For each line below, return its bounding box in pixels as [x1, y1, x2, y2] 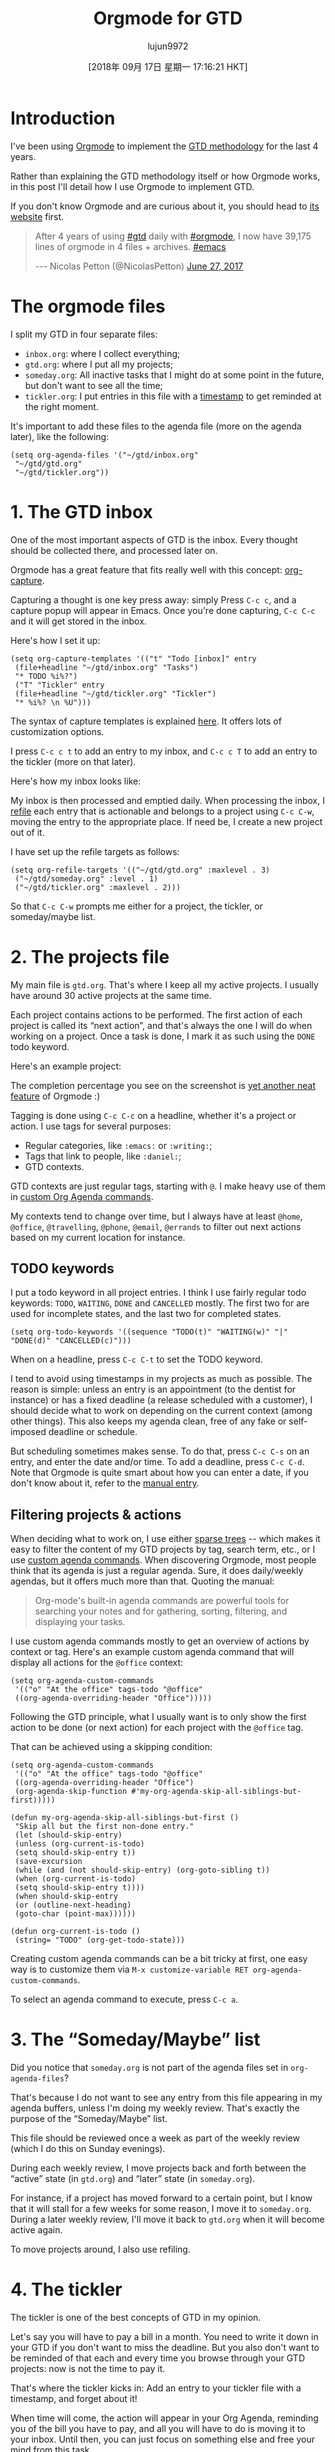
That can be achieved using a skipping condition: [10, 1741, 213, 1753]
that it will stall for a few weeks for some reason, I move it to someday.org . [10, 2203, 312, 2215]
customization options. [10, 725, 105, 737]
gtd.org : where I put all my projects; [24, 358, 174, 370]
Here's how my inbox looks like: [10, 775, 142, 787]
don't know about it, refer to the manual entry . [10, 1477, 200, 1489]
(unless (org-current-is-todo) [14, 1839, 145, 1849]
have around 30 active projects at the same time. [10, 989, 212, 1001]
